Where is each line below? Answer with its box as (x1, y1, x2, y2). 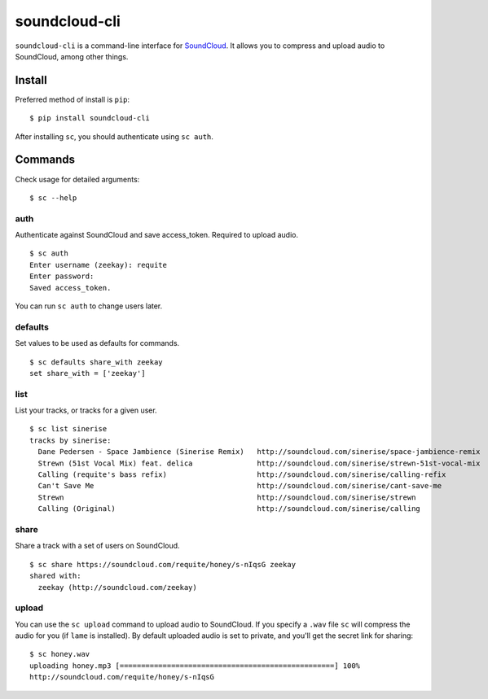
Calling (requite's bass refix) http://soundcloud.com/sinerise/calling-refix (37, 470, 446, 479)
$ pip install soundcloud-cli (29, 114, 151, 123)
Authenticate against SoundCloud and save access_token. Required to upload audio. (15, 230, 299, 240)
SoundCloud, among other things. (15, 51, 129, 61)
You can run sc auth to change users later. (15, 301, 163, 311)
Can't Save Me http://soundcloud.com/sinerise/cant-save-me (37, 481, 442, 491)
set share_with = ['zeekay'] (29, 369, 146, 378)
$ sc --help (29, 193, 77, 203)
